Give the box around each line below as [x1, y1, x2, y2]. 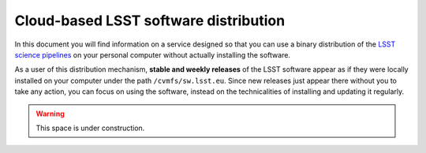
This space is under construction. [35, 123, 145, 132]
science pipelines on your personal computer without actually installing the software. [14, 50, 291, 59]
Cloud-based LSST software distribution [14, 12, 286, 29]
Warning [35, 109, 65, 118]
